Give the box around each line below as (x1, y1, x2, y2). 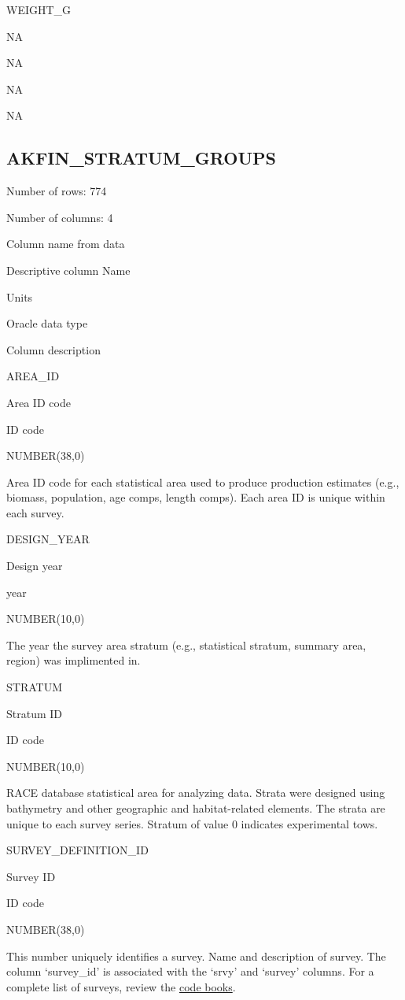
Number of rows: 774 (6, 183, 107, 199)
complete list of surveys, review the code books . (6, 978, 236, 994)
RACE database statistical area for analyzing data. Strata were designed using (6, 784, 385, 801)
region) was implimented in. (6, 652, 141, 669)
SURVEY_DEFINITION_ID (6, 842, 149, 858)
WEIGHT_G (6, 2, 72, 17)
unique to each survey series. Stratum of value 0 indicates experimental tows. (6, 815, 378, 831)
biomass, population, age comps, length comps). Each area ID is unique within (6, 489, 385, 506)
